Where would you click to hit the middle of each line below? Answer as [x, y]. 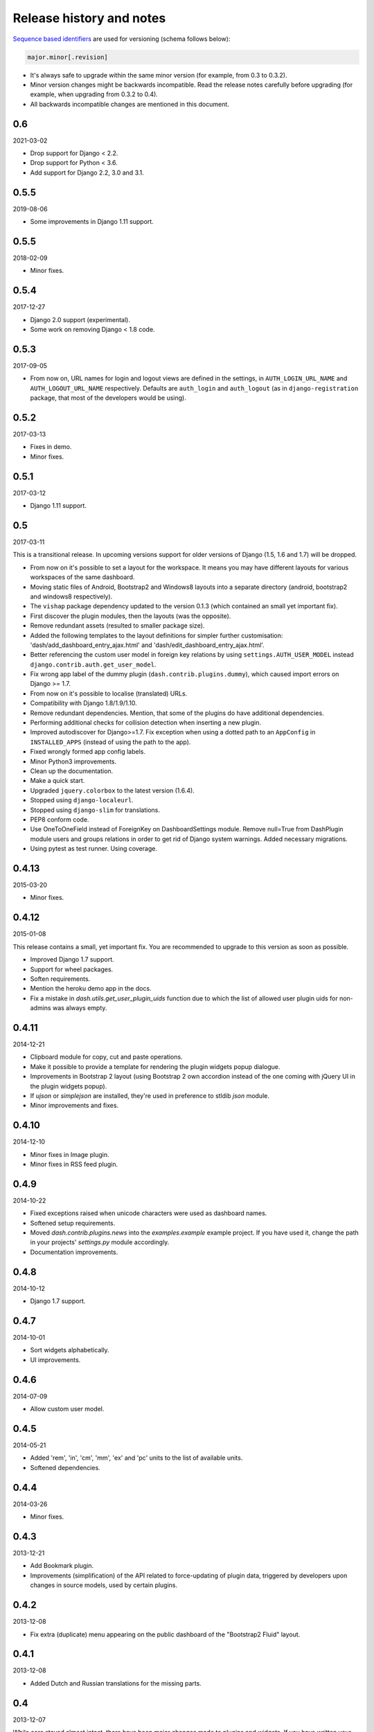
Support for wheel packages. [72, 969]
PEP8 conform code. [60, 819]
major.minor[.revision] [68, 57]
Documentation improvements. [74, 1252]
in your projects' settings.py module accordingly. [100, 1242]
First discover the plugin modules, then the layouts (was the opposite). [131, 616]
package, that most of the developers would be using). [108, 398]
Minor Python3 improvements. [73, 761]
